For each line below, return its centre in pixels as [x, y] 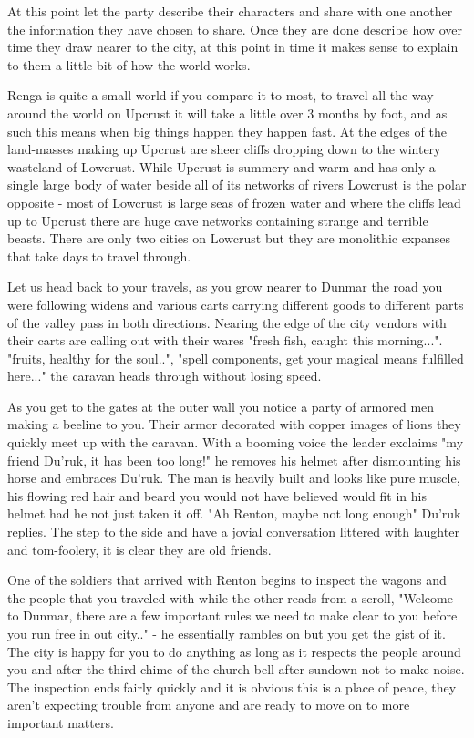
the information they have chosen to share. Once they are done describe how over [235, 29]
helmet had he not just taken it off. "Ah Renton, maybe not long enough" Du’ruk [234, 513]
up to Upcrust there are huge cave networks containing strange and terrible [218, 220]
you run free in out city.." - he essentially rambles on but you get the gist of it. [227, 633]
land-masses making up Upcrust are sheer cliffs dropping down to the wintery [224, 149]
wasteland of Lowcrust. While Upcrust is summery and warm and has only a [222, 166]
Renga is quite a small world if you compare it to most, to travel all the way [221, 95]
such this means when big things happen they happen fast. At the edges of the [227, 131]
